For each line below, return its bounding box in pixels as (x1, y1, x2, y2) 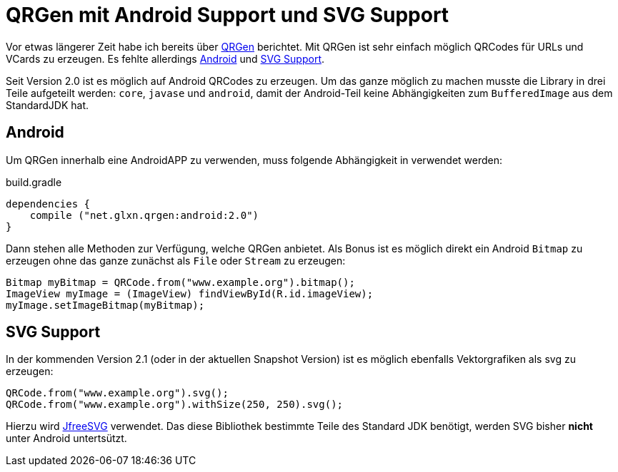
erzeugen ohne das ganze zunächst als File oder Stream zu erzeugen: (6, 254, 346, 267)
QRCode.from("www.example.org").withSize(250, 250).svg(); (6, 399, 344, 411)
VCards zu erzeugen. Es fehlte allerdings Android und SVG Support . (6, 52, 325, 65)
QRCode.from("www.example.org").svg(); (6, 387, 229, 399)
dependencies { (6, 197, 91, 210)
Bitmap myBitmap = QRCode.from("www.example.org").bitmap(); (6, 276, 355, 288)
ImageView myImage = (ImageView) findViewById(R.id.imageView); (6, 287, 374, 299)
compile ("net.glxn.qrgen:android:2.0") (29, 209, 259, 221)
